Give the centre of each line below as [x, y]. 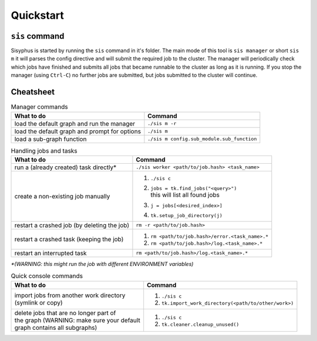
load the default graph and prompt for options [77, 131]
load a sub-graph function [50, 139]
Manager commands [39, 107]
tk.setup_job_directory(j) [187, 215]
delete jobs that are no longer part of [65, 313]
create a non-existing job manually [62, 196]
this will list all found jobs [185, 195]
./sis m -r [162, 124]
